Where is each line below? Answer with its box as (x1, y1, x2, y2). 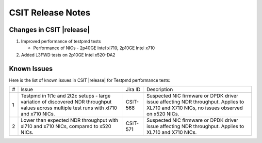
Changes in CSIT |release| (9, 26, 90, 34)
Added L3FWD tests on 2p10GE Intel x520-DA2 (21, 52, 116, 57)
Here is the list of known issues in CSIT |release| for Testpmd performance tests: (9, 77, 171, 83)
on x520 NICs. (146, 111, 180, 117)
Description (146, 86, 173, 93)
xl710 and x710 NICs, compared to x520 (20, 123, 112, 130)
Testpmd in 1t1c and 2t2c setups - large (20, 92, 111, 99)
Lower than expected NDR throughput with (20, 117, 118, 124)
